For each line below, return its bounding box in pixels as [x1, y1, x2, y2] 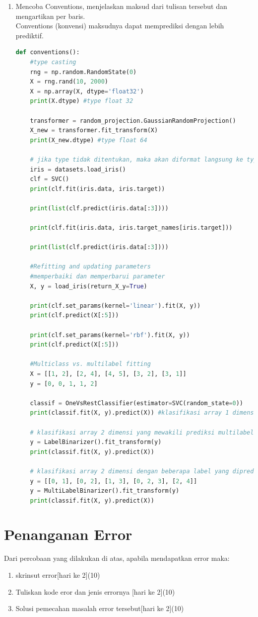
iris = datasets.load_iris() [30, 166, 126, 173]
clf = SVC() [30, 176, 69, 183]
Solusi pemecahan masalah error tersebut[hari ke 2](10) [15, 603, 184, 614]
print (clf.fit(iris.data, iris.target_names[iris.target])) [30, 224, 233, 232]
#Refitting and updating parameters [30, 263, 151, 270]
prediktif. [15, 30, 44, 40]
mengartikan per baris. [15, 10, 85, 21]
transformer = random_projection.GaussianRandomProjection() [30, 117, 236, 124]
